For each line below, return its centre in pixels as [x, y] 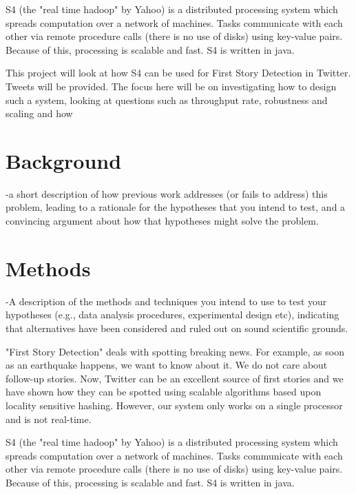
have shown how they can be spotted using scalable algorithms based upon [164, 392]
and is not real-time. [49, 419]
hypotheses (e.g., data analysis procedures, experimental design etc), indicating [172, 315]
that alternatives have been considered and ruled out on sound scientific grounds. [177, 328]
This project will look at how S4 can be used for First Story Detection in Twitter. [178, 73]
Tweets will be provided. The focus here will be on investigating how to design [171, 86]
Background [64, 160]
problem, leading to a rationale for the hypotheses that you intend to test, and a [176, 207]
